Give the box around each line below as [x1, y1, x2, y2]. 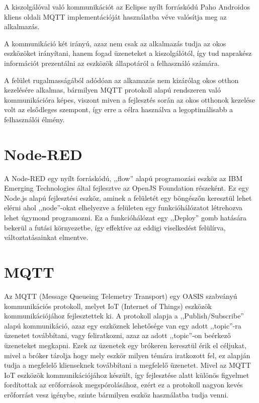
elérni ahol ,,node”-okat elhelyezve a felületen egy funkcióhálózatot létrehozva [4, 202, 243, 213]
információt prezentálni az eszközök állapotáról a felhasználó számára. [4, 57, 220, 68]
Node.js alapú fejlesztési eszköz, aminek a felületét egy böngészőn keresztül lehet [4, 192, 252, 203]
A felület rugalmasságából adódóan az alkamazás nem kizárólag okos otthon [4, 74, 239, 85]
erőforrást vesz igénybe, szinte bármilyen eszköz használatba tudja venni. [4, 389, 229, 399]
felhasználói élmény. [4, 114, 65, 124]
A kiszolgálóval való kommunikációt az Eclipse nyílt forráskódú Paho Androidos [4, 2, 250, 12]
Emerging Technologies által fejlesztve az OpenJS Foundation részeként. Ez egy [4, 183, 249, 193]
